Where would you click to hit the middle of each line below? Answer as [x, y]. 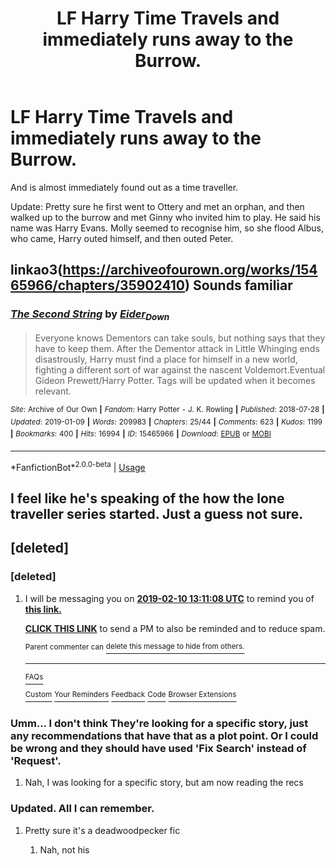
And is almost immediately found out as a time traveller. [124, 187]
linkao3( [36, 270]
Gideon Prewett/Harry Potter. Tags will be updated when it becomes [175, 380]
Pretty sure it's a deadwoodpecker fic [102, 830]
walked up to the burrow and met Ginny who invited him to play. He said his [165, 217]
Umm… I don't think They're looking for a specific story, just [159, 723]
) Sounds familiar [238, 285]
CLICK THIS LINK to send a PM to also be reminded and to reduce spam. [175, 628]
